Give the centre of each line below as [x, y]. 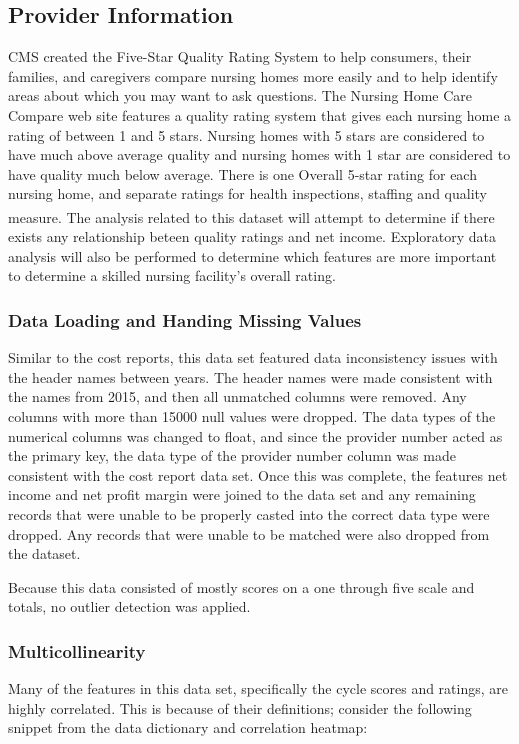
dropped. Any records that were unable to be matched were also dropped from [249, 533]
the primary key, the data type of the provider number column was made [232, 455]
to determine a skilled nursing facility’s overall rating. [172, 275]
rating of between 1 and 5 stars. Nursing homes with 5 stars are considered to [246, 134]
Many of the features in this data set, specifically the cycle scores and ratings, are [258, 688]
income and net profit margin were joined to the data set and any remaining [242, 494]
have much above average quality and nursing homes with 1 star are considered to [259, 154]
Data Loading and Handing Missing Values [185, 319]
